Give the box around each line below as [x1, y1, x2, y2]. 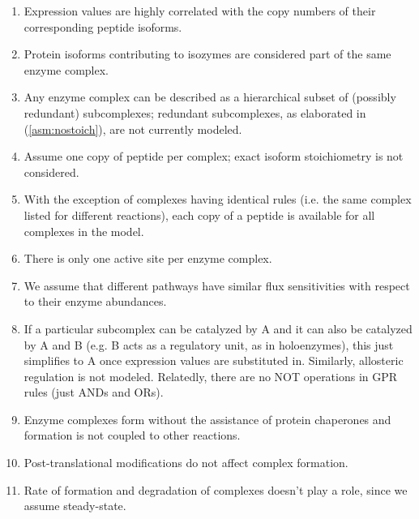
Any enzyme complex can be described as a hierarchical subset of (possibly [24, 88, 396, 105]
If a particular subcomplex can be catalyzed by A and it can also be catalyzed [24, 320, 413, 337]
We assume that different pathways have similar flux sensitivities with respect [24, 277, 410, 294]
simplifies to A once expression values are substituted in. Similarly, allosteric [24, 352, 404, 369]
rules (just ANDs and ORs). [24, 384, 164, 401]
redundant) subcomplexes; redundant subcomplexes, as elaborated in [24, 104, 366, 121]
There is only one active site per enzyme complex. [24, 250, 272, 267]
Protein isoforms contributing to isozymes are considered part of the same [24, 45, 391, 62]
